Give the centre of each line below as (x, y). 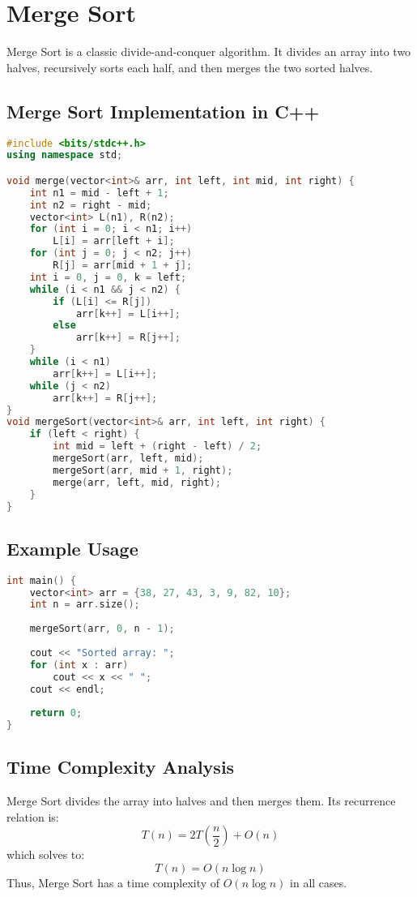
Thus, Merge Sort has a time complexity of (113, 882)
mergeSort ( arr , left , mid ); (128, 459)
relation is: (33, 816)
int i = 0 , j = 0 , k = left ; (108, 277)
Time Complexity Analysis (121, 767)
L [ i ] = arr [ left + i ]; (114, 241)
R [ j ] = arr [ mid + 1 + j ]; (123, 266)
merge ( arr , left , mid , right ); (137, 482)
